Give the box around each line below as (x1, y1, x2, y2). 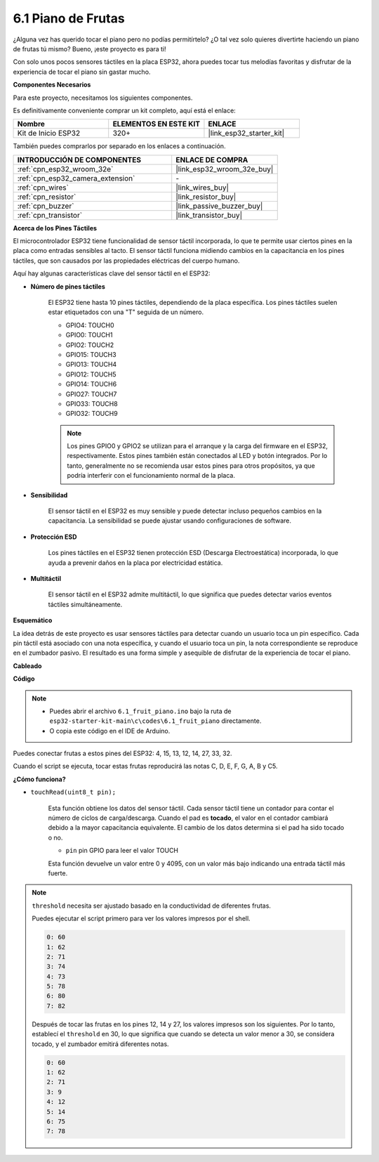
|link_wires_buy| (175, 183, 230, 192)
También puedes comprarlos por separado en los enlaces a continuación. (13, 142, 226, 150)
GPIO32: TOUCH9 (65, 410, 119, 418)
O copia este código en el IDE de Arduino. (49, 726, 171, 735)
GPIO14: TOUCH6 (65, 380, 117, 389)
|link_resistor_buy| (175, 192, 237, 202)
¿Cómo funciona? (13, 775, 66, 783)
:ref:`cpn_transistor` (17, 210, 83, 220)
